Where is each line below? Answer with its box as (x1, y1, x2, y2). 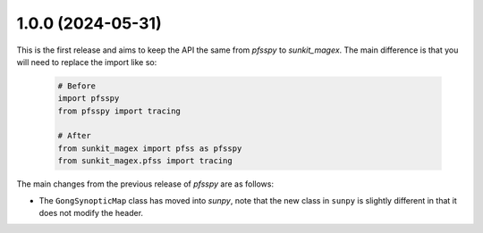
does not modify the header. (38, 208, 143, 219)
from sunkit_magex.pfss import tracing (57, 156, 233, 166)
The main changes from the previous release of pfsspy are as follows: (16, 179, 275, 189)
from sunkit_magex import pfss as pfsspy (57, 143, 242, 154)
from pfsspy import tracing (57, 105, 181, 116)
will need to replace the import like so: (16, 56, 157, 67)
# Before (57, 80, 97, 91)
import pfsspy (57, 94, 120, 104)
